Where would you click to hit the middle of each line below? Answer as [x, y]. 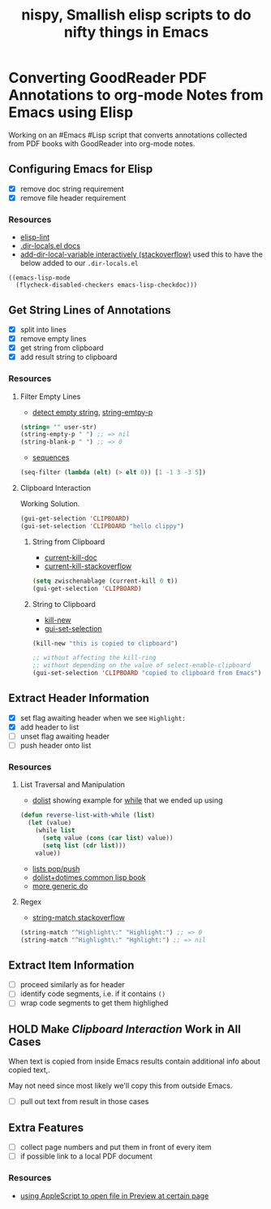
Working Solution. [50, 504]
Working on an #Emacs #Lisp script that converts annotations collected [128, 135]
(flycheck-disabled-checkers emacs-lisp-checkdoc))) [107, 285]
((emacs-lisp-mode [39, 278]
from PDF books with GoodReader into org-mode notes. [102, 143]
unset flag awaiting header [65, 736]
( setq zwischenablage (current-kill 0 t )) [105, 581]
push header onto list [56, 746]
